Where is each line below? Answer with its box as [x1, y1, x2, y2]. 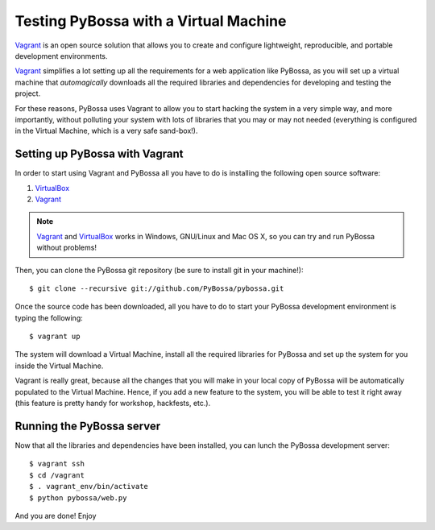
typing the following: [14, 313, 84, 322]
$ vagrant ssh [29, 459, 85, 469]
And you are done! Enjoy [14, 511, 97, 520]
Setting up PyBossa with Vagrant [14, 147, 184, 161]
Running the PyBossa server [14, 419, 161, 433]
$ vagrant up [29, 332, 81, 342]
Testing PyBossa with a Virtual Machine [14, 12, 287, 30]
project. [14, 89, 41, 98]
